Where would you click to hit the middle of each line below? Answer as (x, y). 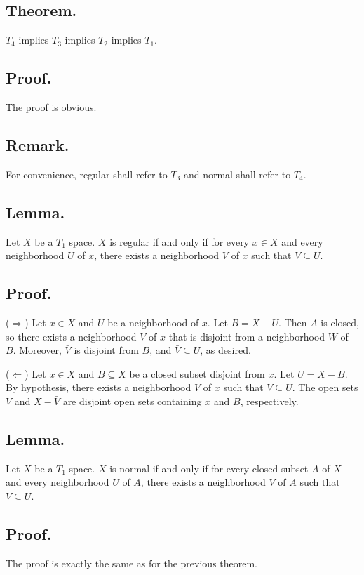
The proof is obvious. (51, 107)
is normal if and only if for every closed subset (209, 468)
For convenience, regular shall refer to (87, 174)
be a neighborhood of (153, 322)
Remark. (38, 144)
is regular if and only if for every (180, 241)
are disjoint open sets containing (132, 401)
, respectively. (269, 401)
